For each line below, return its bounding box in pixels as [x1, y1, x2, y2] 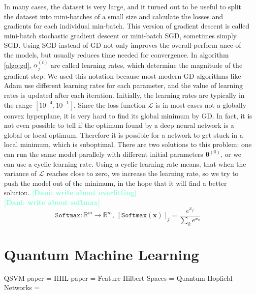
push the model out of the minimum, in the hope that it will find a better [4, 177, 227, 188]
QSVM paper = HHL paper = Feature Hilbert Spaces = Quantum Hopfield [4, 272, 233, 283]
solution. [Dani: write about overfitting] [4, 187, 137, 198]
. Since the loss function [73, 99, 146, 110]
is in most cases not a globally [155, 99, 247, 110]
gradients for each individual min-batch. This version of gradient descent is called [4, 21, 250, 31]
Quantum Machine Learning [4, 244, 199, 264]
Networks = [4, 282, 40, 293]
